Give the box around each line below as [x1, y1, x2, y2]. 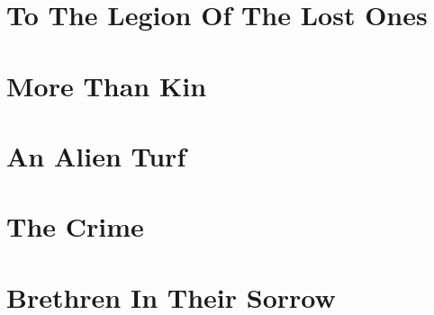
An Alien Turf [6, 137, 186, 174]
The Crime [6, 208, 144, 245]
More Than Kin [6, 67, 207, 103]
